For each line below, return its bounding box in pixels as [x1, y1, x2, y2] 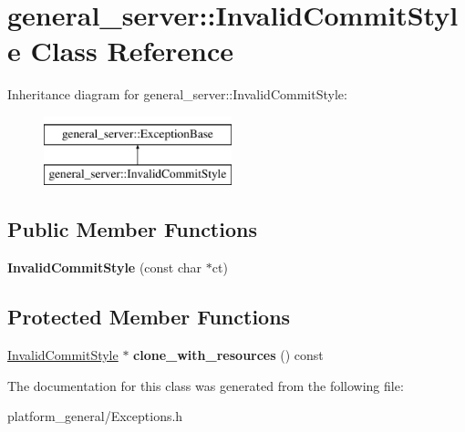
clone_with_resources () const [133, 345, 324, 365]
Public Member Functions [7, 215, 257, 243]
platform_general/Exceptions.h [7, 406, 183, 426]
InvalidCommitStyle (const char [7, 258, 202, 277]
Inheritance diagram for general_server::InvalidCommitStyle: [7, 85, 347, 104]
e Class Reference [7, 32, 233, 69]
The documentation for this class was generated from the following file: [7, 375, 404, 395]
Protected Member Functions [7, 303, 291, 331]
